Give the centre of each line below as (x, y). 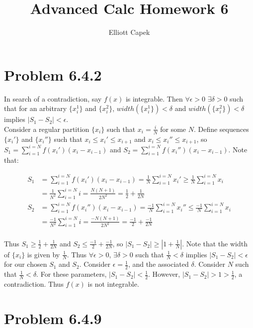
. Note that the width (215, 243)
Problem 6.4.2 (53, 74)
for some (173, 129)
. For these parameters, (72, 274)
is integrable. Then (154, 98)
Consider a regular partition (47, 129)
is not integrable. (113, 284)
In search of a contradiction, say (53, 98)
